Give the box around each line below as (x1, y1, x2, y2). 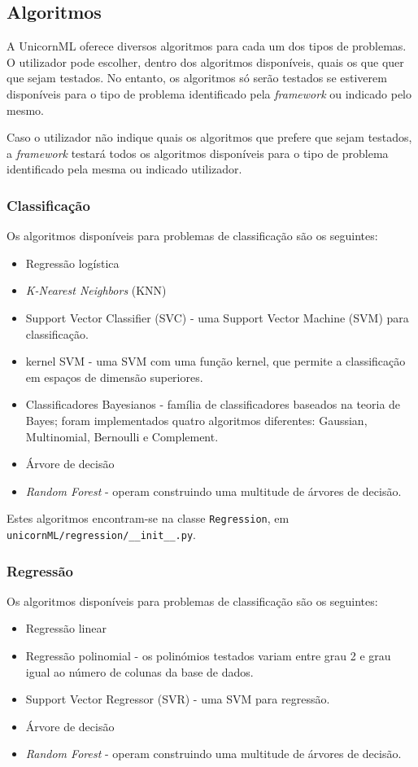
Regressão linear (25, 620, 107, 637)
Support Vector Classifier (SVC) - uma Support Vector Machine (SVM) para (25, 309, 409, 326)
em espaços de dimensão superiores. (25, 368, 203, 385)
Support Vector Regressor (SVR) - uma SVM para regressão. (25, 690, 330, 708)
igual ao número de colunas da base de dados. (25, 663, 254, 680)
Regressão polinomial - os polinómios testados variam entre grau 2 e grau (25, 647, 391, 664)
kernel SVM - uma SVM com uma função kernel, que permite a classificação (25, 353, 406, 370)
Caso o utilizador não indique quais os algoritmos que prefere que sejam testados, (7, 129, 412, 146)
